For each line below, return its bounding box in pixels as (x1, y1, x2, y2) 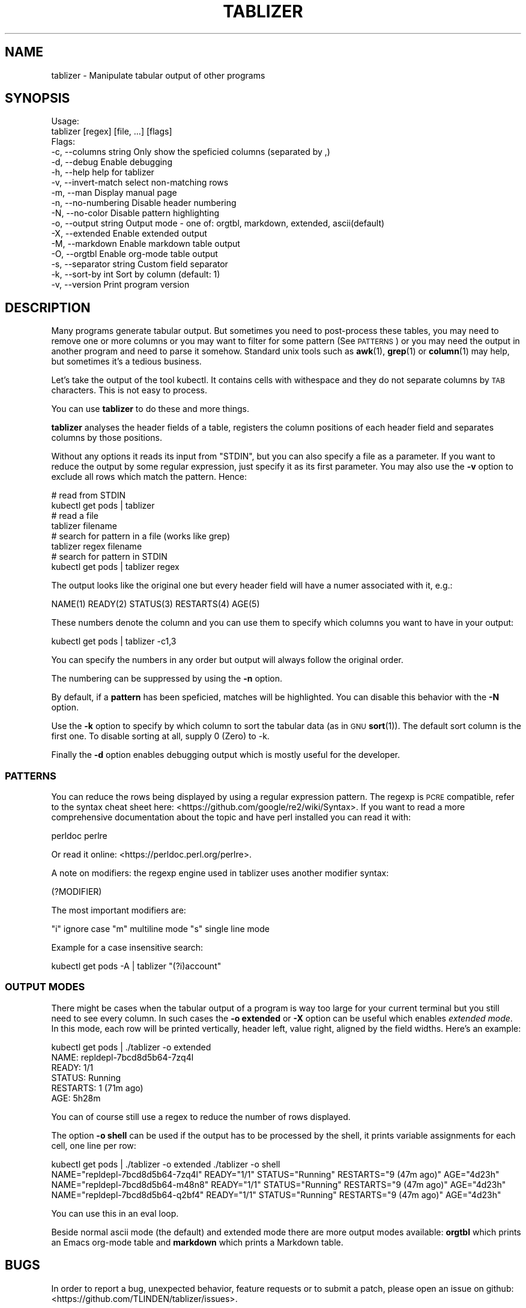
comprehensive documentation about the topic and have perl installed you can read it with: (51, 812, 411, 823)
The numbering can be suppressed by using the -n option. (51, 673, 283, 684)
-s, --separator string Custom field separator (51, 259, 228, 270)
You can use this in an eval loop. (51, 1208, 179, 1219)
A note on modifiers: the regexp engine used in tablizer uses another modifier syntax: (51, 868, 389, 879)
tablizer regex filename (51, 541, 142, 552)
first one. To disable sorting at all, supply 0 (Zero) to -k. (51, 731, 270, 742)
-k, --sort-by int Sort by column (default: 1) (51, 269, 220, 280)
